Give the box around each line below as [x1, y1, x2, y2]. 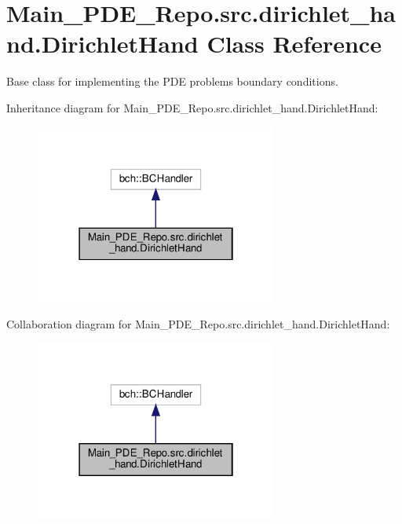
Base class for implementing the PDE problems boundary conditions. [6, 73, 338, 90]
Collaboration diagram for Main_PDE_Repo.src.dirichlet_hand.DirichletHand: [6, 315, 390, 332]
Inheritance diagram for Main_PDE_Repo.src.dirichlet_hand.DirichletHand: [6, 99, 378, 115]
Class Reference [206, 27, 382, 60]
